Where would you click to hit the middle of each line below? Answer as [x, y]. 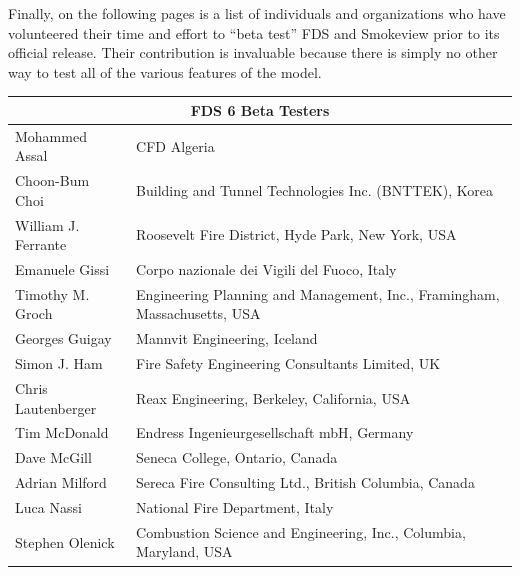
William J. [47, 224]
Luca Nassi [48, 506]
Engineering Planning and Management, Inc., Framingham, [318, 293]
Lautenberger [56, 407]
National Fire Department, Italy [235, 506]
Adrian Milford [61, 482]
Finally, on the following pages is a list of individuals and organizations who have [257, 13]
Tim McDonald [62, 432]
